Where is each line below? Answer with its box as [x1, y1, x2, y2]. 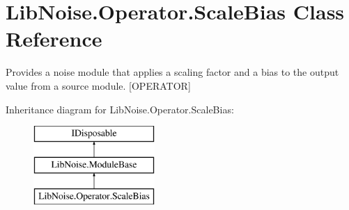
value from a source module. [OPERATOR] [6, 78, 191, 92]
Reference [6, 24, 102, 53]
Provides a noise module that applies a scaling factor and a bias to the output [6, 65, 339, 79]
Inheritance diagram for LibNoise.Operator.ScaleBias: [6, 102, 234, 116]
